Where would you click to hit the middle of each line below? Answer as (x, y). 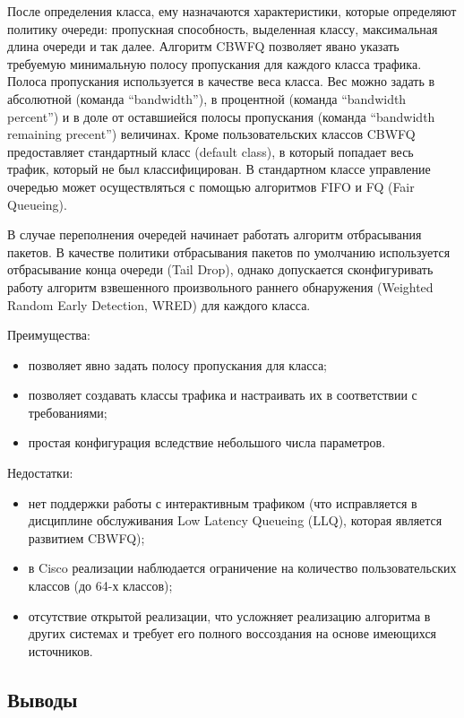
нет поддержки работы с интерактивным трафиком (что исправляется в (223, 502)
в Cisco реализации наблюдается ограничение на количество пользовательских (242, 568)
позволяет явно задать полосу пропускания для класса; (177, 364)
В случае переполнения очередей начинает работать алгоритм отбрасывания (215, 234)
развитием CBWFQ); (86, 537)
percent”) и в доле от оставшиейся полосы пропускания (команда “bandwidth (221, 116)
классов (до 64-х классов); (100, 586)
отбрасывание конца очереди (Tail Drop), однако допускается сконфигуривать (220, 269)
